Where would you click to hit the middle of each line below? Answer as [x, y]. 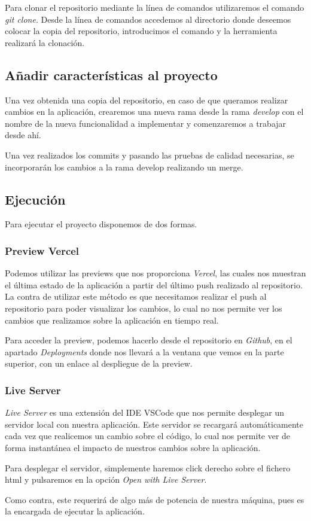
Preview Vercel [42, 250]
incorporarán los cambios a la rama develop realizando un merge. [124, 167]
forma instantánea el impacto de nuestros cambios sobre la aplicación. [133, 447]
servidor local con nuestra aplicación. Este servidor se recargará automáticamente [154, 424]
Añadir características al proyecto [111, 74]
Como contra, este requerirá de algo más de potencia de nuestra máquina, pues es [155, 499]
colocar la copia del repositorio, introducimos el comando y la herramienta [141, 31]
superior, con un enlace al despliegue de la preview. [99, 363]
